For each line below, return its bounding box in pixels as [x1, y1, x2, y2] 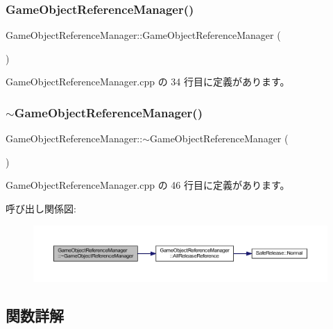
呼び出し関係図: [6, 201, 76, 215]
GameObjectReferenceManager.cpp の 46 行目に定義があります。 [6, 178, 290, 192]
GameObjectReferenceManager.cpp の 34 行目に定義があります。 [6, 74, 290, 89]
